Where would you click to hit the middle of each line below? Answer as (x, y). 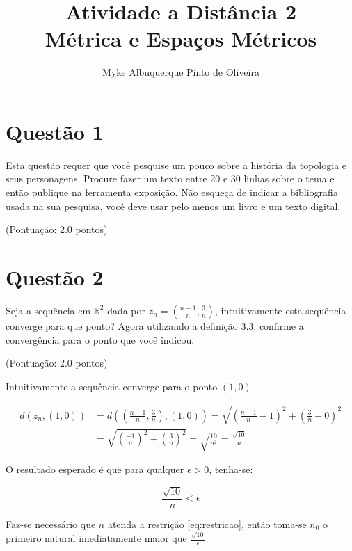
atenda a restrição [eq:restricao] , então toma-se (207, 524)
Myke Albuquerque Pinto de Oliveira (181, 72)
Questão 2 (55, 277)
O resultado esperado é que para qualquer (95, 469)
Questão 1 (55, 131)
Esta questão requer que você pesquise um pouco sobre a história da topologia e (176, 165)
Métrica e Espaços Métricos (181, 39)
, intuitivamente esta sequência (280, 310)
